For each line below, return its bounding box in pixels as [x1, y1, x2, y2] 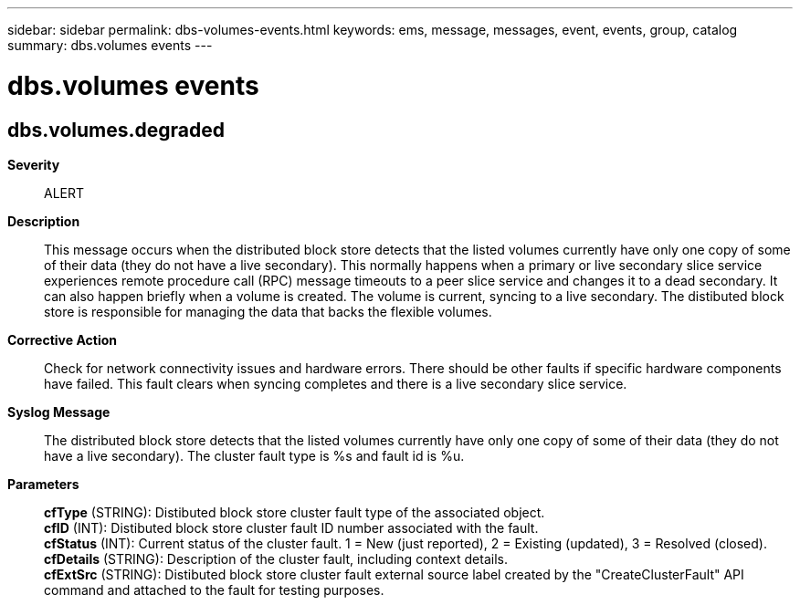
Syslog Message [7, 403, 111, 420]
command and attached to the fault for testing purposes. [44, 581, 384, 598]
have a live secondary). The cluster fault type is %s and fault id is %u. [44, 447, 465, 464]
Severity [7, 156, 60, 172]
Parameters [7, 475, 79, 492]
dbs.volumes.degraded [7, 118, 226, 141]
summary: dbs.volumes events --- [7, 37, 213, 53]
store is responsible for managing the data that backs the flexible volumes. [44, 303, 492, 319]
